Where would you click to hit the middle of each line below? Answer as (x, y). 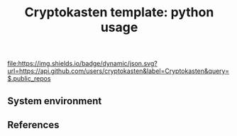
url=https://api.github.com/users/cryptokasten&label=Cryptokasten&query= (118, 71)
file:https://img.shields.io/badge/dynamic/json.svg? (82, 64)
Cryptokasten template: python (119, 12)
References (33, 125)
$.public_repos (29, 79)
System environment (55, 101)
